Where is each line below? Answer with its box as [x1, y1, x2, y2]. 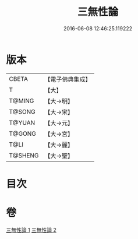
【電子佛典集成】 [44, 75, 91, 83]
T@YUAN [9, 118, 36, 126]
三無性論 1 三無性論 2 [6, 226, 57, 233]
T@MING [9, 97, 34, 105]
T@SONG [9, 107, 36, 115]
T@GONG [9, 129, 36, 138]
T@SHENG [9, 151, 39, 159]
